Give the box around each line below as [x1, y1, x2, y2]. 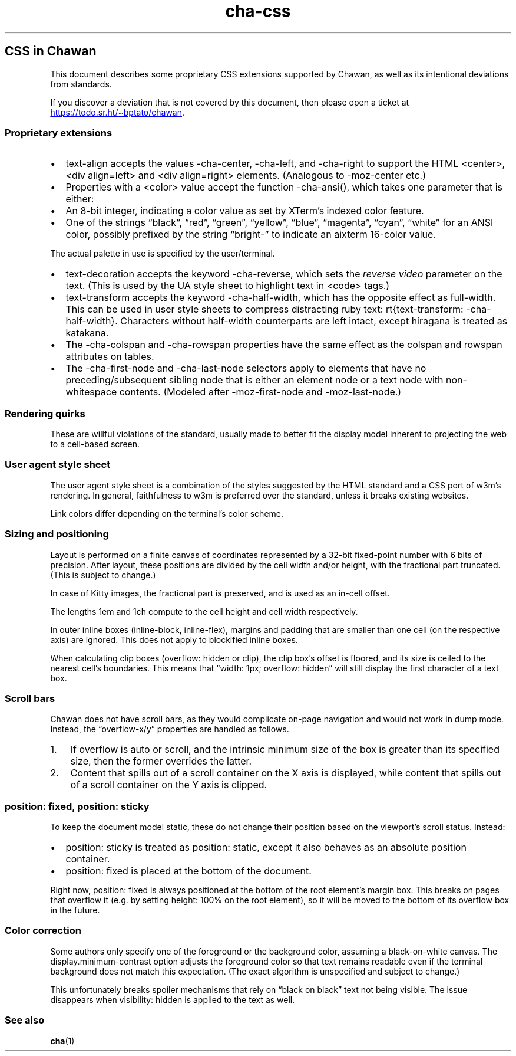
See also [5, 1014, 45, 1027]
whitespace [65, 386, 117, 398]
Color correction [5, 924, 81, 937]
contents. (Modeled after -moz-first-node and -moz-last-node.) [119, 386, 402, 398]
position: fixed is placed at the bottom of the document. [65, 865, 312, 877]
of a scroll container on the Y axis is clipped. [70, 779, 267, 791]
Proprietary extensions [5, 126, 113, 139]
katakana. [65, 327, 109, 339]
